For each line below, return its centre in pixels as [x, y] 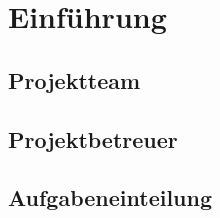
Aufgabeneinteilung [110, 197]
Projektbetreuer [93, 138]
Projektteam [74, 79]
